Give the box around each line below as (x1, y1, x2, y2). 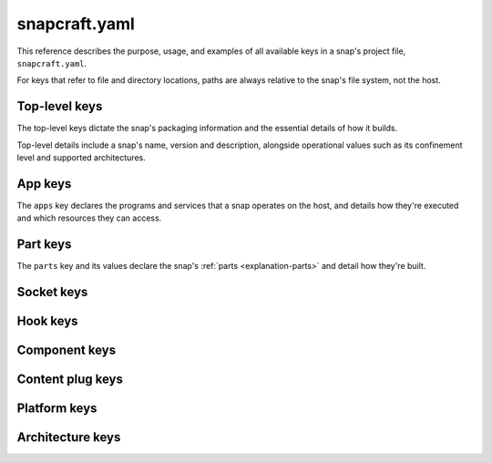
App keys (16, 176, 72, 191)
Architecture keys (16, 429, 121, 446)
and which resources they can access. (16, 212, 162, 223)
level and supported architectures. (16, 152, 146, 163)
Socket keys (16, 284, 88, 300)
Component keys (16, 343, 117, 358)
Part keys (16, 237, 72, 252)
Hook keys (16, 314, 78, 329)
